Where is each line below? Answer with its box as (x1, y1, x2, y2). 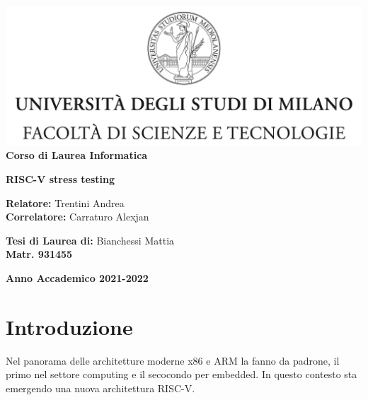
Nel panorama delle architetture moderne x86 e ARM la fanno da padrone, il (6, 353, 340, 367)
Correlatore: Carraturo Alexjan (6, 209, 149, 224)
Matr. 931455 (6, 247, 73, 261)
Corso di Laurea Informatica (6, 148, 148, 163)
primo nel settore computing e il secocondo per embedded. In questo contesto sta (6, 367, 357, 382)
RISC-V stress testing (6, 172, 115, 187)
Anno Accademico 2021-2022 (6, 271, 149, 286)
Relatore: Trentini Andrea (6, 195, 125, 210)
